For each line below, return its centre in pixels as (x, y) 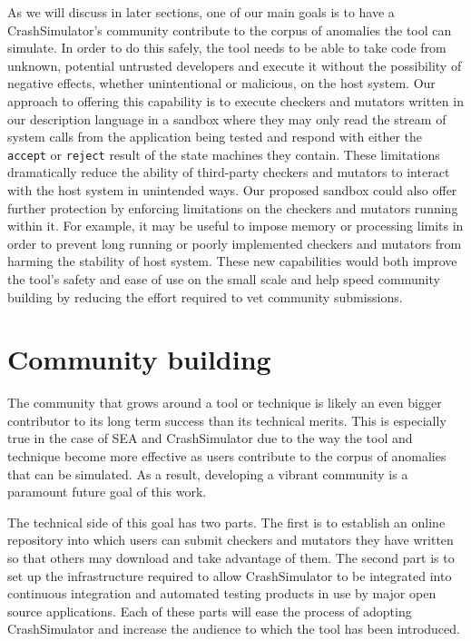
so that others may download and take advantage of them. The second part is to (231, 558)
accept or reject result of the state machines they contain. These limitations (224, 154)
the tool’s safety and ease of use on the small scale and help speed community (224, 278)
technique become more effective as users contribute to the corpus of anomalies (227, 456)
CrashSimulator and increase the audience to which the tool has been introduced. (234, 629)
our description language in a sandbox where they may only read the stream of (227, 118)
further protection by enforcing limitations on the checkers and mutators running (233, 207)
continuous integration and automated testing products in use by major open (222, 593)
